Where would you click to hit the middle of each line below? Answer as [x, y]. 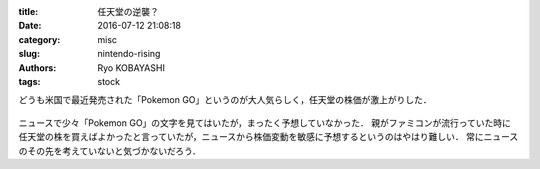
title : [28, 11]
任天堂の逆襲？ [128, 11]
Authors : [37, 67]
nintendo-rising [129, 54]
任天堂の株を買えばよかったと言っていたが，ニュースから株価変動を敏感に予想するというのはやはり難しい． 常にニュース [268, 137]
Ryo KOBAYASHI [131, 67]
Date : [30, 26]
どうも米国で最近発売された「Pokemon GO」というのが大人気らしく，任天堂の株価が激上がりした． [225, 100]
